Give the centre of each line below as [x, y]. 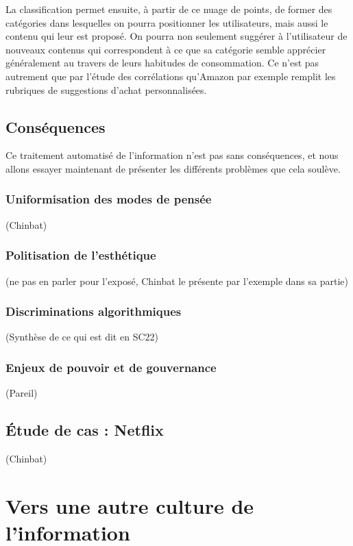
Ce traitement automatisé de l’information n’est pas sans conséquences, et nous [172, 155]
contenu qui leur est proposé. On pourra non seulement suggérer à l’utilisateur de [176, 36]
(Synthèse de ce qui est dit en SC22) [82, 337]
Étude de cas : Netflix [85, 430]
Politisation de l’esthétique [81, 255]
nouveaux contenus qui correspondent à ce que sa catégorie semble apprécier [166, 49]
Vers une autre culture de [130, 505]
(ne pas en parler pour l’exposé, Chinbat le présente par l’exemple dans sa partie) [177, 281]
